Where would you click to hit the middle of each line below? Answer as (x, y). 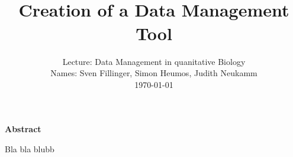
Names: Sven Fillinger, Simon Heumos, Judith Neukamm (154, 73)
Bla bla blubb (30, 148)
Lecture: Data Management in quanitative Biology (154, 61)
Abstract (23, 129)
